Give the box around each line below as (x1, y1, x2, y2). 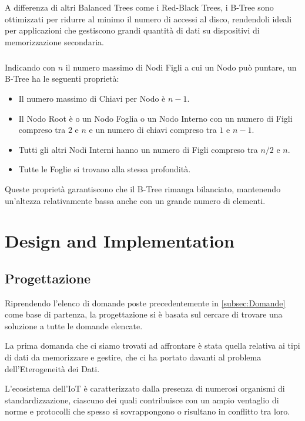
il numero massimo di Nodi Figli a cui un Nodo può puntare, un (65, 61, 297, 73)
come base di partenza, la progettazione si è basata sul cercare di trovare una (5, 308, 283, 320)
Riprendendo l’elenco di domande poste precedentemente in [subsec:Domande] (5, 296, 286, 309)
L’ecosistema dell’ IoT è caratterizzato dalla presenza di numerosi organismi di (5, 382, 285, 395)
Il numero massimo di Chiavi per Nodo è (18, 92, 166, 104)
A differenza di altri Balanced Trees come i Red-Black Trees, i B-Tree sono (5, 1, 274, 13)
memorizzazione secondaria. (5, 35, 104, 48)
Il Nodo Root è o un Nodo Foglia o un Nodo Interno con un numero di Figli (18, 112, 293, 124)
